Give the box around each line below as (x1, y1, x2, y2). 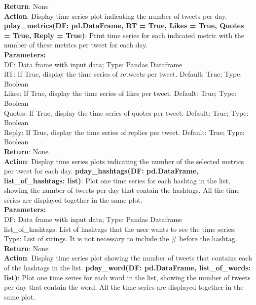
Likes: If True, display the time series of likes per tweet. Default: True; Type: (4, 88, 237, 98)
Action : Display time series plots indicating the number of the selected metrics (4, 156, 244, 166)
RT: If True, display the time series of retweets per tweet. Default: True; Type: (4, 69, 242, 79)
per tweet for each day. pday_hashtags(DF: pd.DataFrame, (4, 166, 199, 176)
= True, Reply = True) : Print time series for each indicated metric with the (4, 30, 245, 40)
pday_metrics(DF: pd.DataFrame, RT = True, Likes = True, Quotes (4, 20, 244, 31)
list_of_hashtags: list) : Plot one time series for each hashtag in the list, (4, 175, 230, 185)
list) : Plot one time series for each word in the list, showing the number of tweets (4, 272, 251, 282)
